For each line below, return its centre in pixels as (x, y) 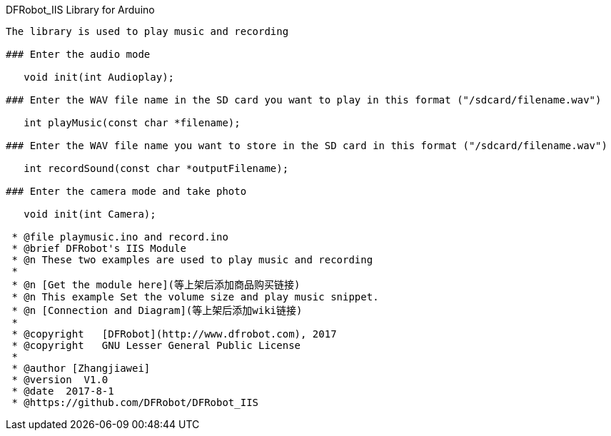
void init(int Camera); (90, 214)
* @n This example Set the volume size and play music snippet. (195, 297)
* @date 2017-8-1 (63, 391)
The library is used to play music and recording (147, 31)
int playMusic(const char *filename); (132, 123)
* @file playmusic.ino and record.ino (120, 237)
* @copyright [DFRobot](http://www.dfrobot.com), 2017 (174, 334)
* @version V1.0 (60, 380)
